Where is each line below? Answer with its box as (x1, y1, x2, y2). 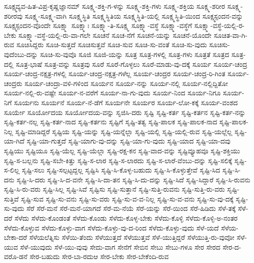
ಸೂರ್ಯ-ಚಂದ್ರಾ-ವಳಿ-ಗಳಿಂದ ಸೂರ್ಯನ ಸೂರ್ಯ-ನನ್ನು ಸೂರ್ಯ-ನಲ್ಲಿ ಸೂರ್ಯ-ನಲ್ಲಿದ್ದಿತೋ (24, 78, 228, 88)
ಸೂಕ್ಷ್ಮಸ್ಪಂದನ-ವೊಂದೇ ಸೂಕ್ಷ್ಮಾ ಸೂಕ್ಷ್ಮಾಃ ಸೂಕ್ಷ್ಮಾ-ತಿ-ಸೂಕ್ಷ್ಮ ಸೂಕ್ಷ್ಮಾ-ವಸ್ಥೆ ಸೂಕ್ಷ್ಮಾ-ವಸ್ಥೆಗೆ (4, 20, 192, 30)
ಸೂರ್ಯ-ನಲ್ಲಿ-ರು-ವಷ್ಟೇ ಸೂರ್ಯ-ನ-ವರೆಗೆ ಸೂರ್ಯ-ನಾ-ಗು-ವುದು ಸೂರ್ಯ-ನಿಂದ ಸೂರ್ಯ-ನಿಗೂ (4, 88, 221, 98)
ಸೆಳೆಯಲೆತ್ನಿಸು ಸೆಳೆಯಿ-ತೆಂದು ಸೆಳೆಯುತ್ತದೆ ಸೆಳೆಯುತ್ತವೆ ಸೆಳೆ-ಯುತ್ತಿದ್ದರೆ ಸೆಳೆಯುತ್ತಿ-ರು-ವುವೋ (29, 232, 234, 242)
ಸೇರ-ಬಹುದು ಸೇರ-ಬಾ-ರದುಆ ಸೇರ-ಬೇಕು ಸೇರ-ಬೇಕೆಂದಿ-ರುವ (29, 251, 169, 262)
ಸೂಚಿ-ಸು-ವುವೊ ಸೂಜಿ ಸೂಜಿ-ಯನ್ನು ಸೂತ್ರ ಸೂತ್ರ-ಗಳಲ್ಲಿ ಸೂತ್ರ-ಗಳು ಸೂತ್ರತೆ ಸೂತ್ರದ (40, 49, 229, 59)
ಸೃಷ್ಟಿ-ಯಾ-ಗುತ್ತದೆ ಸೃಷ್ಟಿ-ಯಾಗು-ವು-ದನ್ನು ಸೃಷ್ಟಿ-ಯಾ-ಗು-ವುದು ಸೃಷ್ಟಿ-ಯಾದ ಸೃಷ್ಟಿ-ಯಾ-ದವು (26, 136, 230, 146)
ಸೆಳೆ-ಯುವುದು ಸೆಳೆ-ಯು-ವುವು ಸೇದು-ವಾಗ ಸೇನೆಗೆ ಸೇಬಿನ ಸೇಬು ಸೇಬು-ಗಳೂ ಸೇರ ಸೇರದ (20, 241, 221, 252)
